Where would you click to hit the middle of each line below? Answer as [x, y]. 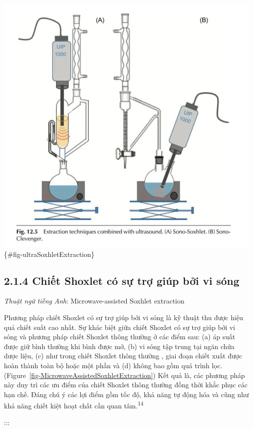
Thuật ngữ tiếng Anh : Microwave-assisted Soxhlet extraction [94, 301]
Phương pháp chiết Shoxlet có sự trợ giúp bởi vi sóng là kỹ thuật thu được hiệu [124, 317]
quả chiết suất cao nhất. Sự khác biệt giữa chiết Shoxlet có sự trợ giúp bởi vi [120, 327]
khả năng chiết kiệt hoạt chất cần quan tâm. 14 [74, 405]
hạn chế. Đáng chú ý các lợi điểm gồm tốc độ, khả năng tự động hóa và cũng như [126, 394]
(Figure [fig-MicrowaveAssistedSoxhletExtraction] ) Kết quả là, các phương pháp [125, 375]
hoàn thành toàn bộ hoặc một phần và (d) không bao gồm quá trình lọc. [113, 365]
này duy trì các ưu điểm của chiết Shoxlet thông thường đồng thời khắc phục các [126, 385]
